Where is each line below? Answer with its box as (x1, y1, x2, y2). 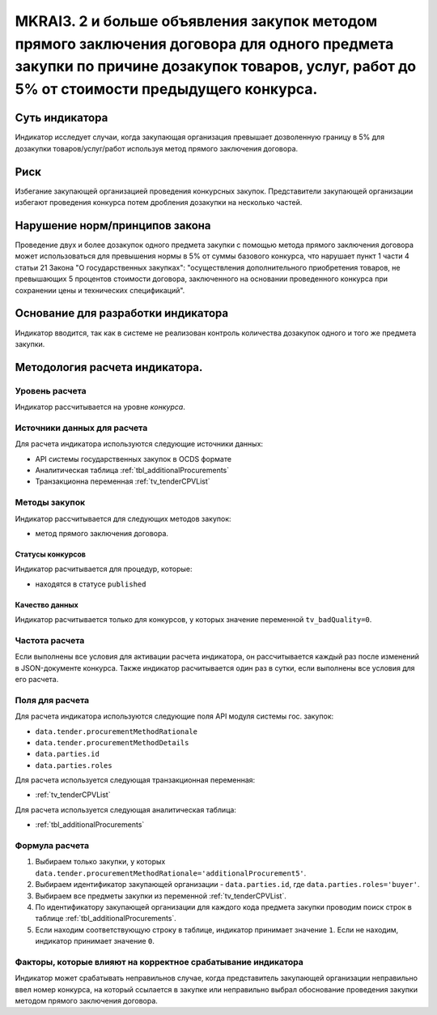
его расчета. (15, 675, 59, 684)
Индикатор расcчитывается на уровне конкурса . (15, 402, 185, 412)
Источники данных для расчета (15, 422, 148, 433)
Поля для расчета (15, 694, 90, 706)
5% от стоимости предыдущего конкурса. (15, 80, 318, 99)
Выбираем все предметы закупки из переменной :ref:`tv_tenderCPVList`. (35, 891, 286, 901)
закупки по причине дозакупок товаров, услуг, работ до (15, 58, 417, 76)
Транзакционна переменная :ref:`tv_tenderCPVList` (35, 476, 210, 486)
